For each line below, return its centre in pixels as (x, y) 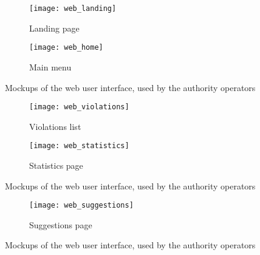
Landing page (54, 28)
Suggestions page (61, 224)
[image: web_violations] (79, 107)
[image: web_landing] (73, 8)
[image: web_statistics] (79, 146)
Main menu (50, 66)
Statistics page (56, 165)
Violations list (55, 126)
